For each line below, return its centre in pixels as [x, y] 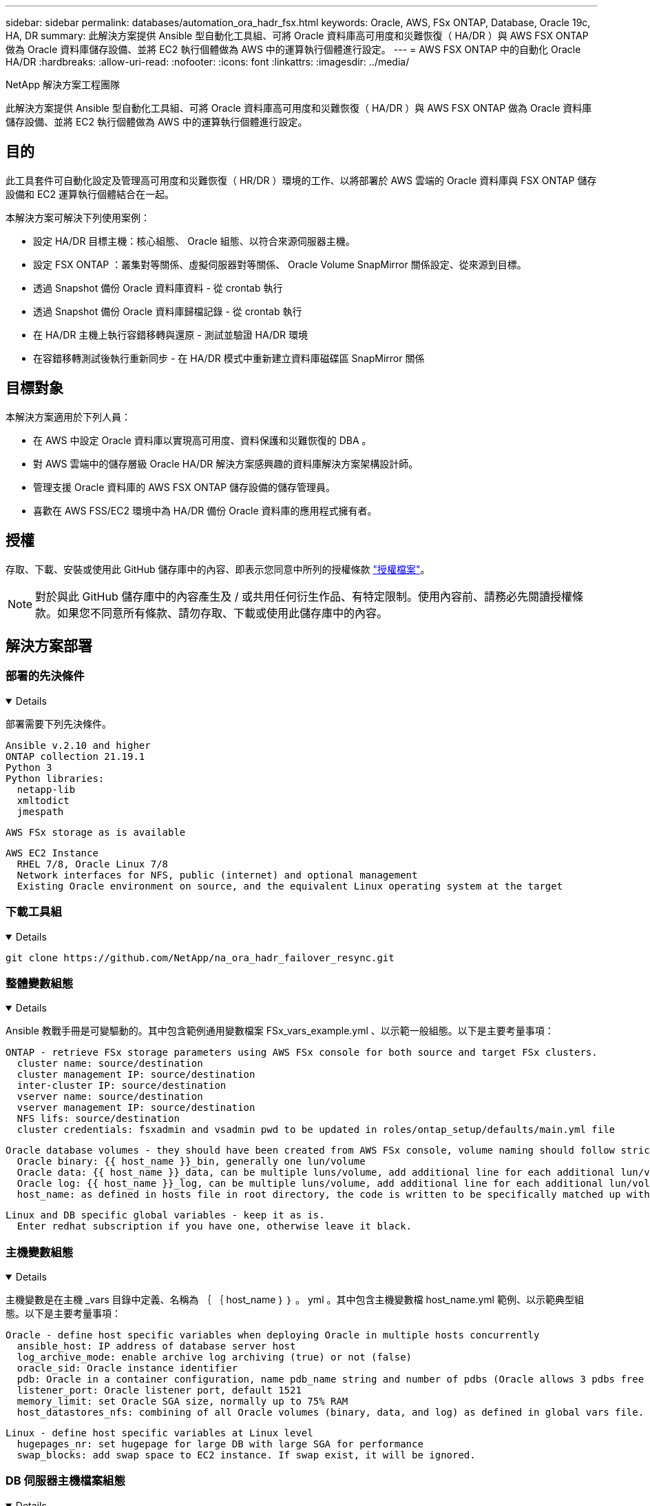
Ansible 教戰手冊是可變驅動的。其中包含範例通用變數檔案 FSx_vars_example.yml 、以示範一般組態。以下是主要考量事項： [280, 1031]
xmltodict [43, 800]
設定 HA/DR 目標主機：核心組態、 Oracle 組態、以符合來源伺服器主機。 [194, 241]
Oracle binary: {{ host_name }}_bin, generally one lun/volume [191, 1162]
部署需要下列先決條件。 [59, 723]
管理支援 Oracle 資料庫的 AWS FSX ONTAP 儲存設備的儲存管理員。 [185, 487]
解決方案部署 [49, 645]
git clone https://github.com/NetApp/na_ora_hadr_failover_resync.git [200, 957]
